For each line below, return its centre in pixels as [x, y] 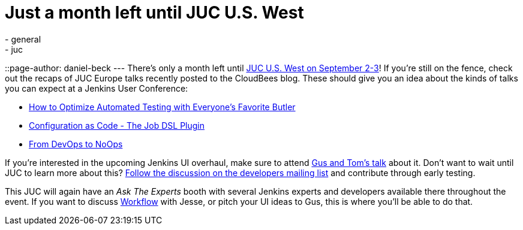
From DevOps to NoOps [76, 144]
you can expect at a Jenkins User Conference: [97, 88]
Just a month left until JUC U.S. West [154, 13]
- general [23, 39]
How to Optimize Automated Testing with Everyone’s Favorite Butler [162, 107]
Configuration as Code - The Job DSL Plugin [117, 125]
